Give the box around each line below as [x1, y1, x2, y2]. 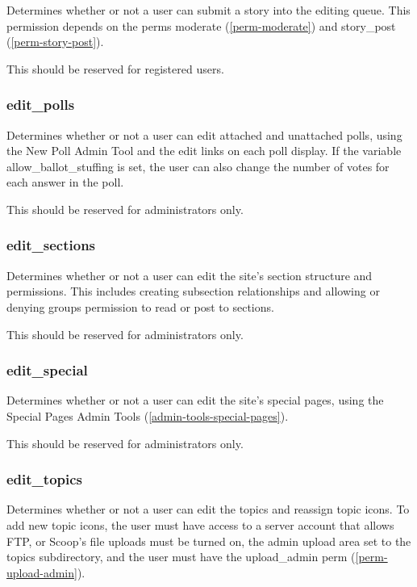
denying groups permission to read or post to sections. [6, 298, 274, 315]
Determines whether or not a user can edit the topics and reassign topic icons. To [6, 501, 410, 518]
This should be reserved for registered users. [6, 60, 224, 77]
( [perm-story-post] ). [6, 33, 104, 50]
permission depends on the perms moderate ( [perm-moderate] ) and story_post [6, 17, 396, 34]
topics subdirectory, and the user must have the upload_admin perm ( [6, 548, 356, 565]
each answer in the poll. [6, 174, 124, 191]
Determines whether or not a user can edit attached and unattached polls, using [6, 126, 402, 143]
